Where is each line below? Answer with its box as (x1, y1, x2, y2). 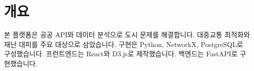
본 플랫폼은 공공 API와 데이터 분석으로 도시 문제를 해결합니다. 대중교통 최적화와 (4, 29, 250, 40)
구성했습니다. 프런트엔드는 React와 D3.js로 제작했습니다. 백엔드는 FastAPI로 (4, 48, 238, 59)
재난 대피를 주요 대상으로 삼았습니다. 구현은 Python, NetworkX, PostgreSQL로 (4, 39, 243, 49)
